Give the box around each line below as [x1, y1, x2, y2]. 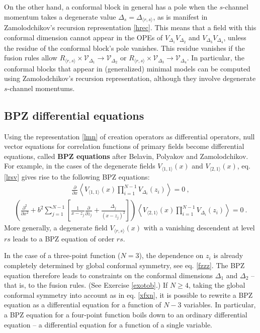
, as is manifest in [153, 11, 208, 22]
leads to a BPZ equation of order [13, 233, 115, 243]
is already [213, 250, 243, 261]
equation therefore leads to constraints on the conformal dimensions [4, 270, 213, 280]
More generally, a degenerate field [4, 222, 108, 233]
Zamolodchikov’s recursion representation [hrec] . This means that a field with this [4, 22, 256, 33]
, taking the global [188, 280, 245, 290]
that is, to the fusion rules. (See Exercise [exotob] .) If [4, 280, 168, 290]
